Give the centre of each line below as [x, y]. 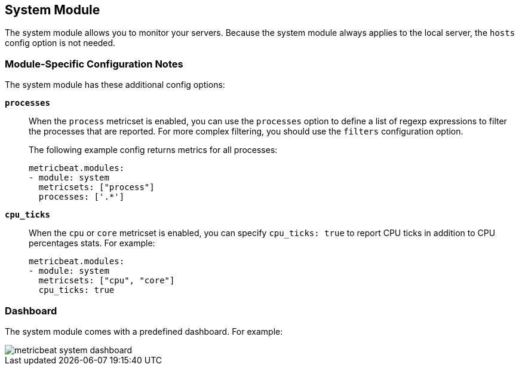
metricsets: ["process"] [96, 187]
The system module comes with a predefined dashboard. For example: [144, 331]
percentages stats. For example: [92, 243]
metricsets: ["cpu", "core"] [107, 281]
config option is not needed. [60, 43]
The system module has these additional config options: [115, 85]
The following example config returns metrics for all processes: [153, 150]
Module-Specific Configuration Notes [94, 64]
